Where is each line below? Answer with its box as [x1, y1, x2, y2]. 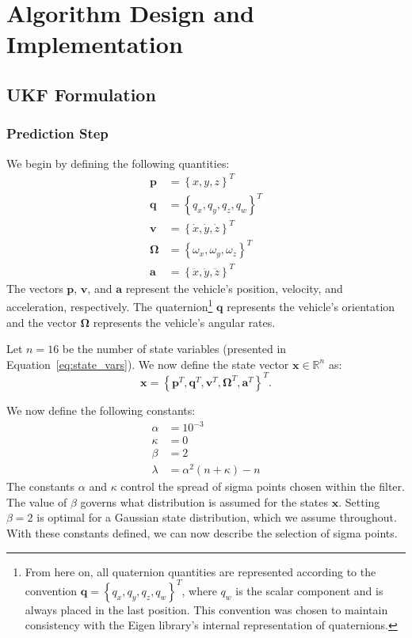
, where [181, 582, 217, 598]
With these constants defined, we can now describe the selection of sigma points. [6, 525, 398, 541]
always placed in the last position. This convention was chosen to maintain [25, 601, 388, 617]
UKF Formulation [6, 82, 156, 106]
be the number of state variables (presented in [62, 340, 287, 357]
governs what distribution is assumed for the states [80, 493, 329, 510]
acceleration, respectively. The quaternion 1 [6, 296, 213, 315]
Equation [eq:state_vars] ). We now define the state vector [6, 355, 289, 372]
